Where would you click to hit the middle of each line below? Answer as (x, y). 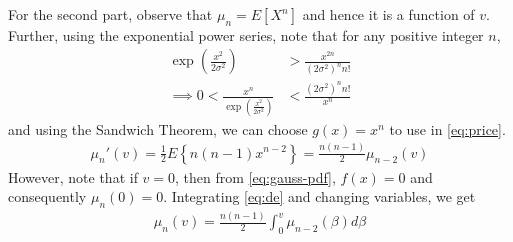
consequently (47, 196)
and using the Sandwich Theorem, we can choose (158, 128)
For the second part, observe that (110, 14)
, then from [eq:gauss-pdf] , (255, 176)
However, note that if (73, 176)
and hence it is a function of (388, 14)
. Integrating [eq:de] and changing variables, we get (319, 196)
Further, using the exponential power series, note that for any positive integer (246, 34)
